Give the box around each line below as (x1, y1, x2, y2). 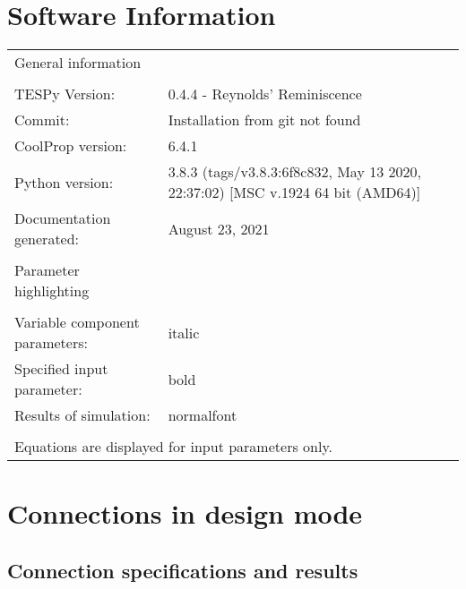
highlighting (14, 280, 90, 302)
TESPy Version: (14, 83, 116, 105)
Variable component (14, 312, 140, 333)
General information (14, 52, 142, 73)
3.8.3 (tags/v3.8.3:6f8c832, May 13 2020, (168, 161, 421, 183)
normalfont (168, 405, 237, 426)
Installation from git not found (168, 109, 361, 131)
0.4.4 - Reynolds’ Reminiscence (168, 83, 362, 105)
